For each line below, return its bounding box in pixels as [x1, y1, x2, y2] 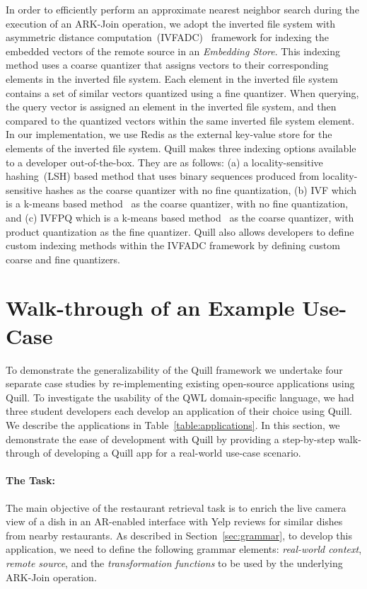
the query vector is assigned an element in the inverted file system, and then [6, 99, 337, 114]
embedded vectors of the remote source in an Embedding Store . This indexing [6, 43, 340, 58]
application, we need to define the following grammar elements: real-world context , [6, 542, 362, 556]
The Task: [6, 473, 55, 488]
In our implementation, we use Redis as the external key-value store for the [6, 127, 332, 142]
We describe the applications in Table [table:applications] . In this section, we [6, 417, 340, 432]
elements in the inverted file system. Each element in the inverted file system [6, 71, 338, 86]
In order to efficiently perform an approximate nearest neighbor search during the [6, 2, 359, 16]
